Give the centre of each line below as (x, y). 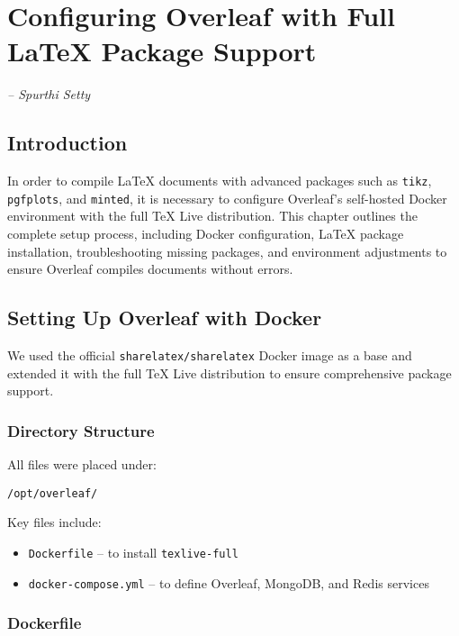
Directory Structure (81, 430)
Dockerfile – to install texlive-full (133, 552)
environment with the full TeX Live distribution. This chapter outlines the (212, 216)
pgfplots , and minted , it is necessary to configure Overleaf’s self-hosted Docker (227, 198)
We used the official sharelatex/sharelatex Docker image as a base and (210, 355)
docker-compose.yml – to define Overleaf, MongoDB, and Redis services (229, 582)
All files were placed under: (82, 464)
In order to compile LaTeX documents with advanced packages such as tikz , (220, 181)
